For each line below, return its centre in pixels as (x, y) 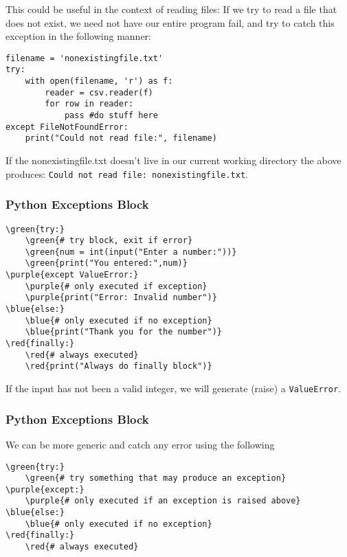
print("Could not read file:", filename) (121, 138)
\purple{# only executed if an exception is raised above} (163, 501)
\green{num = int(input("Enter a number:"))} (131, 252)
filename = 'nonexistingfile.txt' (85, 58)
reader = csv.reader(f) (99, 92)
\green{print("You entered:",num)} (106, 263)
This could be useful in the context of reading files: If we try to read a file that (171, 9)
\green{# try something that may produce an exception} (156, 478)
